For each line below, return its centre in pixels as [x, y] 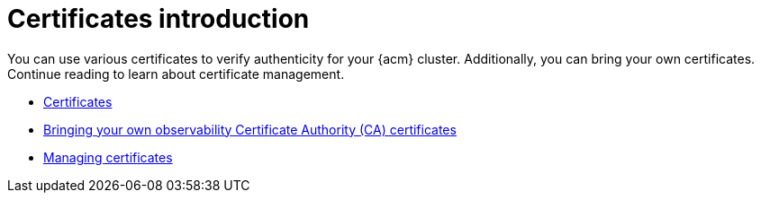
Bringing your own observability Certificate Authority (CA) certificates [250, 129]
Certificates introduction [159, 19]
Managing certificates [108, 157]
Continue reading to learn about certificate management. [176, 74]
